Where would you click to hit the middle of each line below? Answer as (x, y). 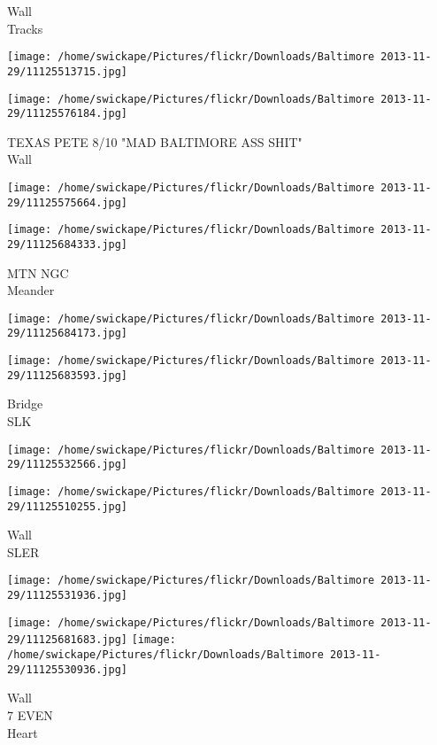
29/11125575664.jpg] (68, 202)
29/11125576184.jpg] (68, 114)
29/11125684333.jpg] (68, 244)
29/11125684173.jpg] (68, 334)
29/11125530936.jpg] (68, 669)
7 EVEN (30, 714)
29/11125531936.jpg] (68, 596)
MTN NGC (38, 272)
